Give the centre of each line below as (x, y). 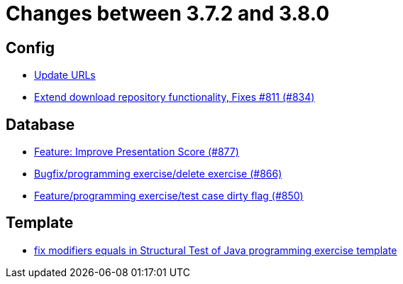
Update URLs (65, 75)
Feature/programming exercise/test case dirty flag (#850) (169, 196)
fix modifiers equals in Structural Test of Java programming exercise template (216, 250)
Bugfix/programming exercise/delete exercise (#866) (158, 174)
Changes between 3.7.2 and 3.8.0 (168, 13)
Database (40, 124)
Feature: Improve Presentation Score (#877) (137, 152)
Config (30, 48)
